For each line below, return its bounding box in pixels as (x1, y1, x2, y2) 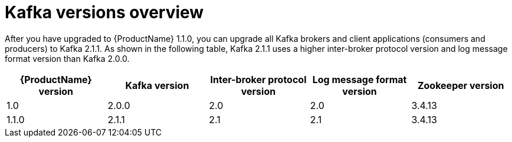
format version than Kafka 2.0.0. (5, 53, 130, 64)
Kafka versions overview (5, 2, 204, 22)
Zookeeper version (417, 79, 504, 91)
